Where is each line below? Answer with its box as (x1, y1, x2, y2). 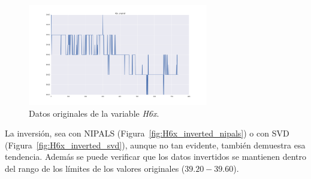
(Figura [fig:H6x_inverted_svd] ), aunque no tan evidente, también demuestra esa (5, 138, 306, 151)
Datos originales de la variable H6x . (29, 107, 159, 119)
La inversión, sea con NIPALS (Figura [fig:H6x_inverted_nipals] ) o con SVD (5, 127, 289, 139)
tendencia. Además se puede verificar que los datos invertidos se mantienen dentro (5, 150, 307, 163)
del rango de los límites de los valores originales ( (5, 162, 185, 174)
